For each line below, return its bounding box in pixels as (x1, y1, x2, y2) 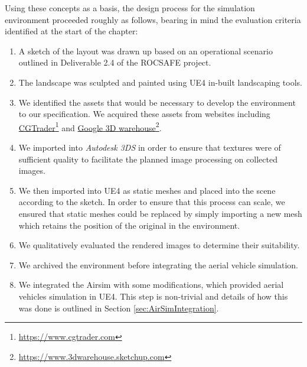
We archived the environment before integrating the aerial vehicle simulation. (18, 258, 298, 271)
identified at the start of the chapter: (5, 25, 138, 37)
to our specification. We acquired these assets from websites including (18, 108, 270, 120)
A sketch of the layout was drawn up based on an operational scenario (18, 44, 273, 57)
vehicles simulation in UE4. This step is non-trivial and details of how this (18, 290, 288, 302)
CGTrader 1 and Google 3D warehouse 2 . (18, 119, 162, 134)
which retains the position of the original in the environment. (18, 219, 240, 231)
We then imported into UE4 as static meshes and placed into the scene (18, 184, 276, 196)
